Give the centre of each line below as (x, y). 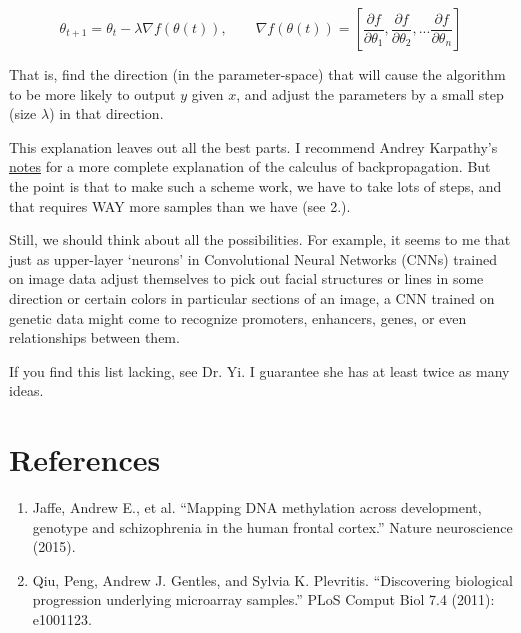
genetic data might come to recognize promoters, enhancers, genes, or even (238, 317)
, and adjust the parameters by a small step (370, 93)
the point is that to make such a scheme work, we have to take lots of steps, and (255, 185)
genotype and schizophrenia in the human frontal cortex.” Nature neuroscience (272, 526)
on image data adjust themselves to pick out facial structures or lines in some (246, 278)
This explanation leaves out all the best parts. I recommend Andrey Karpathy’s (253, 146)
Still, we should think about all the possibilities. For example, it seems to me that (260, 239)
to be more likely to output (92, 93)
